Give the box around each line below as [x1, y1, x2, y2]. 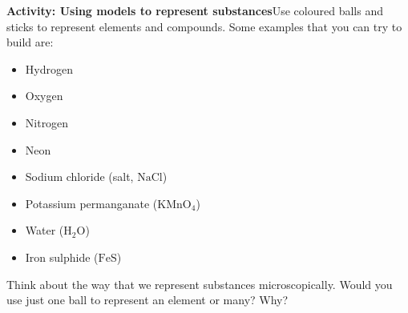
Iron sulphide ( [25, 248, 99, 265]
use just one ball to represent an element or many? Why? [6, 291, 289, 308]
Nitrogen [25, 114, 69, 130]
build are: [6, 34, 54, 50]
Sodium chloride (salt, [25, 168, 134, 185]
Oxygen [25, 87, 63, 104]
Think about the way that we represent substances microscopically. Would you [6, 275, 393, 292]
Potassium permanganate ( [25, 195, 158, 211]
